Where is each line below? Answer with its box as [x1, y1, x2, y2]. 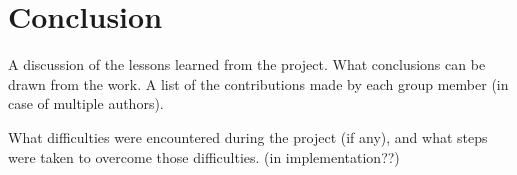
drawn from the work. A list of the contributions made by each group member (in [8, 73, 509, 94]
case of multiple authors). [8, 93, 164, 114]
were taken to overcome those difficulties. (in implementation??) [8, 146, 400, 167]
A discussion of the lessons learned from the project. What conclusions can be [8, 54, 486, 75]
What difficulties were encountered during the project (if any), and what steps [8, 126, 488, 147]
